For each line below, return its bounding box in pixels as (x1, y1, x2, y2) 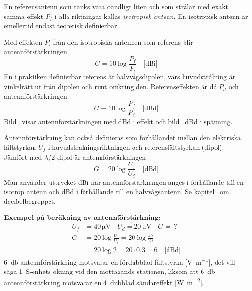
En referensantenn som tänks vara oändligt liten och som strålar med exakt (4, 1, 228, 11)
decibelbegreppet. (4, 196, 56, 206)
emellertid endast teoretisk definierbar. (4, 20, 119, 31)
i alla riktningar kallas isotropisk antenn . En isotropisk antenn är (54, 11, 248, 21)
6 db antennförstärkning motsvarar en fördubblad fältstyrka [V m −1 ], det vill (4, 255, 236, 267)
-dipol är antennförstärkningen (55, 151, 146, 162)
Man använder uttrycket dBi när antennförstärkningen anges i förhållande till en (4, 177, 244, 187)
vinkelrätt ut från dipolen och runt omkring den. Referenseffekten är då (4, 81, 217, 91)
